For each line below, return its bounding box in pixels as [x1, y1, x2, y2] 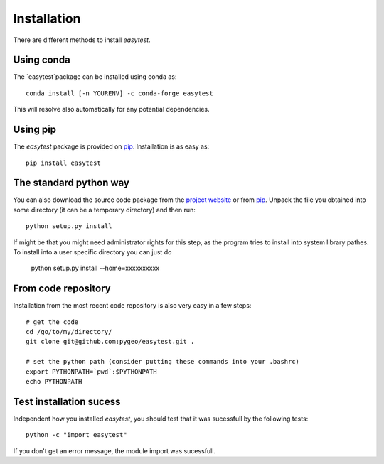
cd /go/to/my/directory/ [26, 328, 112, 336]
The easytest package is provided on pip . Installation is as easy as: [13, 142, 210, 151]
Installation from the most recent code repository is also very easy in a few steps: [13, 301, 252, 310]
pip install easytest [26, 158, 101, 167]
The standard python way [13, 177, 129, 189]
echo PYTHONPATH [26, 377, 82, 386]
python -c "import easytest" [26, 431, 127, 439]
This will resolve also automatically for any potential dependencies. [13, 105, 210, 114]
